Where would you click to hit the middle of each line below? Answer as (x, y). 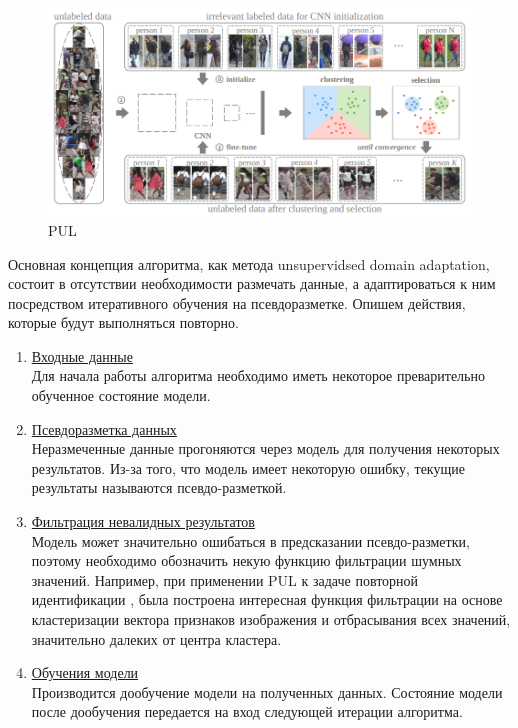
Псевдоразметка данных (104, 428)
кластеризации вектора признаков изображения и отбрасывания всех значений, (271, 619)
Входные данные (82, 355)
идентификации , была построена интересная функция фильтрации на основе (267, 599)
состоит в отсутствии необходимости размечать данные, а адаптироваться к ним (252, 283)
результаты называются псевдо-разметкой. (159, 487)
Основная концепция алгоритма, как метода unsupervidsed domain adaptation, (249, 263)
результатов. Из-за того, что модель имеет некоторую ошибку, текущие (248, 467)
